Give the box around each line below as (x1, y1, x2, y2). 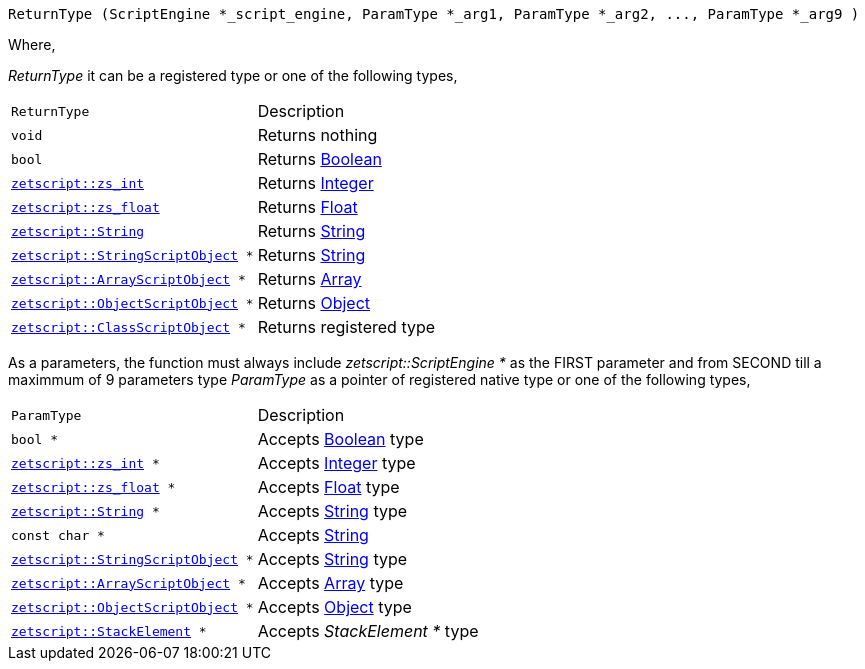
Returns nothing (257, 125, 378, 145)
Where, (8, 36, 56, 53)
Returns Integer (257, 173, 374, 193)
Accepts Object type (257, 597, 412, 617)
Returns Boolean (257, 149, 382, 169)
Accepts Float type (257, 477, 400, 497)
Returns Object (257, 293, 370, 313)
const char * (11, 527, 105, 543)
